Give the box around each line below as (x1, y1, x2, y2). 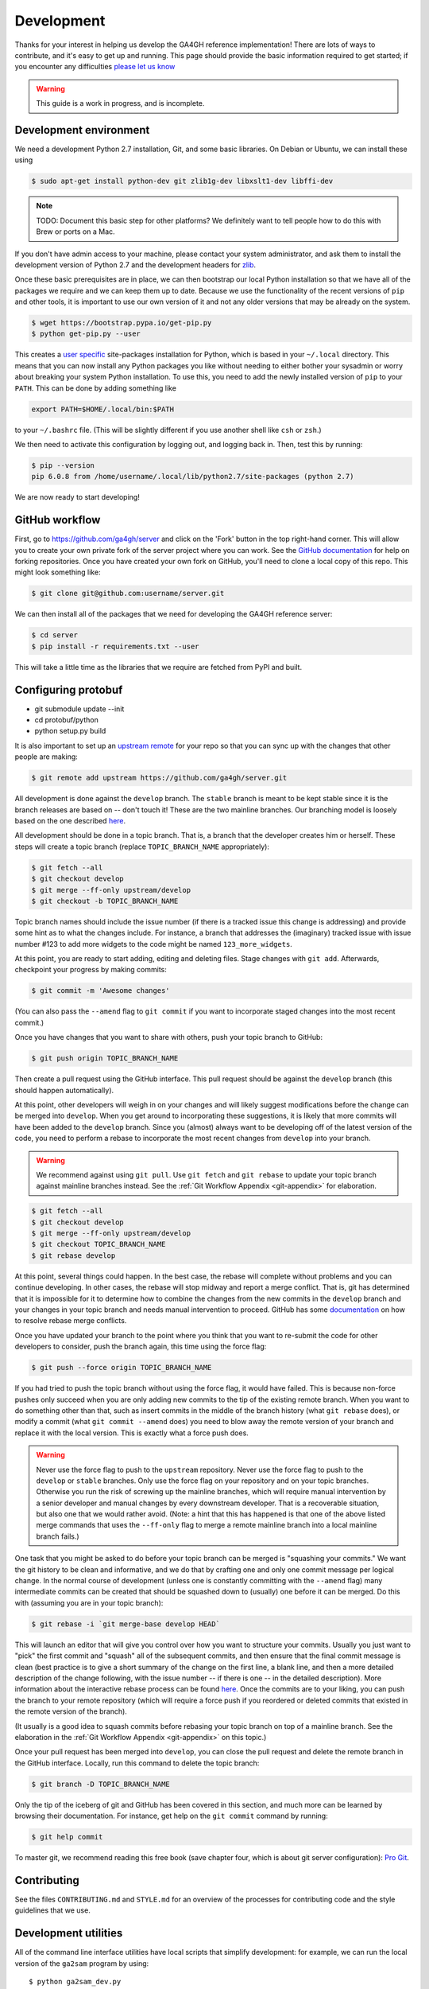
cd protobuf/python (34, 715, 99, 725)
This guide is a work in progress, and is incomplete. (36, 99, 205, 108)
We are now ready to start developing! (14, 492, 141, 502)
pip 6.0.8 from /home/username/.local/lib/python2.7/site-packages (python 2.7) (31, 472, 354, 481)
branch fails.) (36, 1532, 79, 1541)
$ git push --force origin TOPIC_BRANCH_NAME (31, 1363, 212, 1372)
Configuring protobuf (14, 683, 123, 696)
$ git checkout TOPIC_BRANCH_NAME (31, 1240, 166, 1249)
